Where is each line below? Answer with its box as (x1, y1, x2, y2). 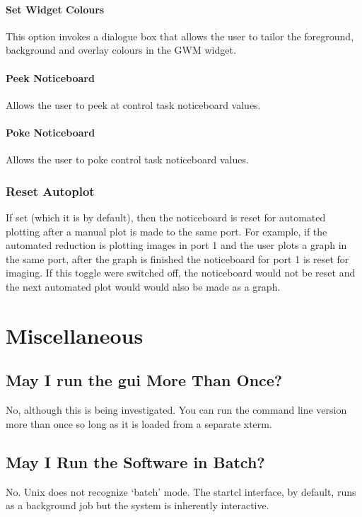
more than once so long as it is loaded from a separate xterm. (6, 416, 272, 431)
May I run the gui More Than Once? (6, 369, 283, 391)
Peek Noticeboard (6, 70, 95, 85)
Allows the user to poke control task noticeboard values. (6, 152, 249, 167)
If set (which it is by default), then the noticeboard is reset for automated (6, 209, 326, 224)
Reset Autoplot (6, 182, 95, 199)
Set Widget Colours (6, 1, 105, 16)
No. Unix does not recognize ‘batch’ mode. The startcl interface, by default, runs (6, 484, 356, 499)
